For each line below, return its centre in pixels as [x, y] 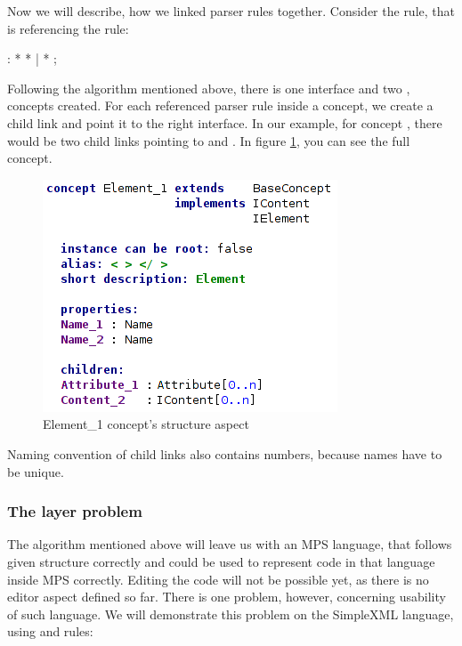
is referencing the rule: [68, 28]
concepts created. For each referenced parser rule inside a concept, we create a [220, 105]
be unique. [36, 471]
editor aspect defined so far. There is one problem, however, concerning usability [227, 597]
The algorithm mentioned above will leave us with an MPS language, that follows [230, 544]
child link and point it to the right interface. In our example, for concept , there [225, 122]
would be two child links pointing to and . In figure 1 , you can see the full [209, 140]
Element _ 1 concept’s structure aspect [146, 424]
